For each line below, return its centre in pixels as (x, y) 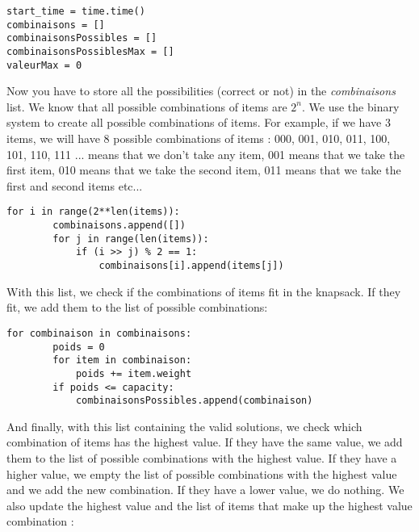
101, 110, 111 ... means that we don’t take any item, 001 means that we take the (206, 154)
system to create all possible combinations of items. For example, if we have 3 (199, 122)
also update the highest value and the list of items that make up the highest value (209, 505)
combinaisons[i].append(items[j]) (191, 266)
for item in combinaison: (122, 360)
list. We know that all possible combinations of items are (147, 106)
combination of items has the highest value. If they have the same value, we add (205, 442)
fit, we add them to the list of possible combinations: (137, 307)
